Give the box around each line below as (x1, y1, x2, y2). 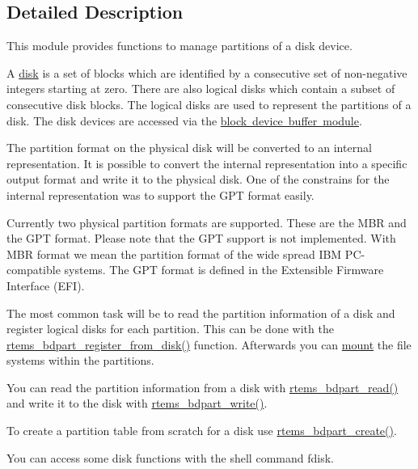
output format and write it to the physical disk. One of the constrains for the (6, 171, 390, 188)
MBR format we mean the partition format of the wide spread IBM (6, 245, 342, 262)
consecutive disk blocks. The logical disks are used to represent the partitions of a (6, 95, 412, 112)
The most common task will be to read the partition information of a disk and (6, 304, 395, 321)
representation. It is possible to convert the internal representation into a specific (6, 154, 407, 171)
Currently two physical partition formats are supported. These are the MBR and (6, 213, 407, 230)
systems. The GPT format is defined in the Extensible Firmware (64, 261, 384, 278)
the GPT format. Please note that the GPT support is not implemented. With (6, 230, 396, 247)
